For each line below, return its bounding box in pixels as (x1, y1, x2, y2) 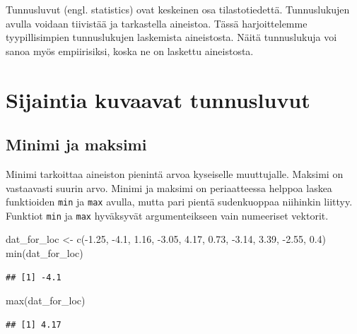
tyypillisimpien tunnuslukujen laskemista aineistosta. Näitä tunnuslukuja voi (6, 30, 337, 44)
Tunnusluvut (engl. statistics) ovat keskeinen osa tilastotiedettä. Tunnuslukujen (6, 2, 350, 16)
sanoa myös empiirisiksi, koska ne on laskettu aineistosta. (6, 43, 254, 58)
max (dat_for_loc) (6, 293, 86, 308)
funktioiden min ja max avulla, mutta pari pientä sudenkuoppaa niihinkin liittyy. (6, 194, 353, 209)
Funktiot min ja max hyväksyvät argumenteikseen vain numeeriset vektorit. (6, 208, 329, 222)
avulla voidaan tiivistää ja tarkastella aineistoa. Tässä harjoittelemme (6, 16, 308, 30)
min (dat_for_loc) (6, 246, 83, 261)
